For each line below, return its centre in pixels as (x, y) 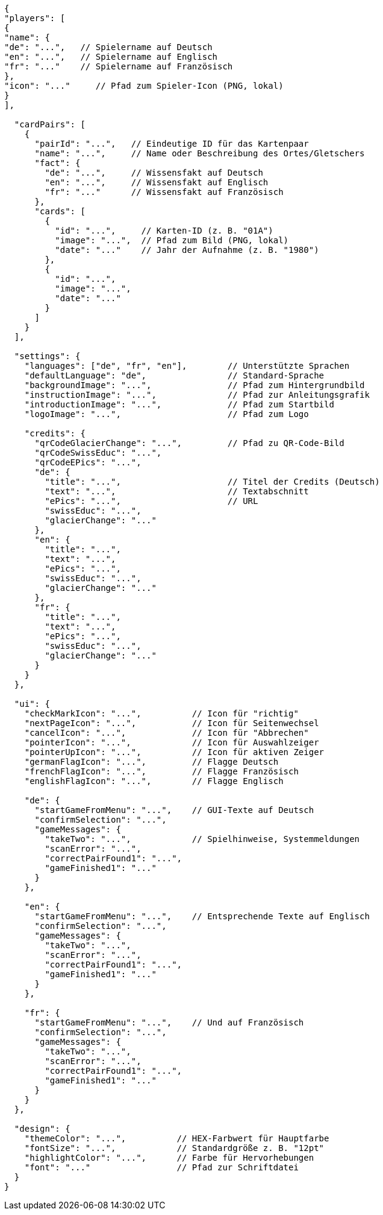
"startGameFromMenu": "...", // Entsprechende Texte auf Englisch (202, 916)
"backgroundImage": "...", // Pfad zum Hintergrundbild (195, 385)
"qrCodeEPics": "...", (88, 462)
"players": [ (35, 18)
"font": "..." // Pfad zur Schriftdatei (161, 1167)
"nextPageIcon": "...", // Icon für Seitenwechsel (172, 723)
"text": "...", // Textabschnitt (177, 491)
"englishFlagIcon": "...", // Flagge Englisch (154, 781)
